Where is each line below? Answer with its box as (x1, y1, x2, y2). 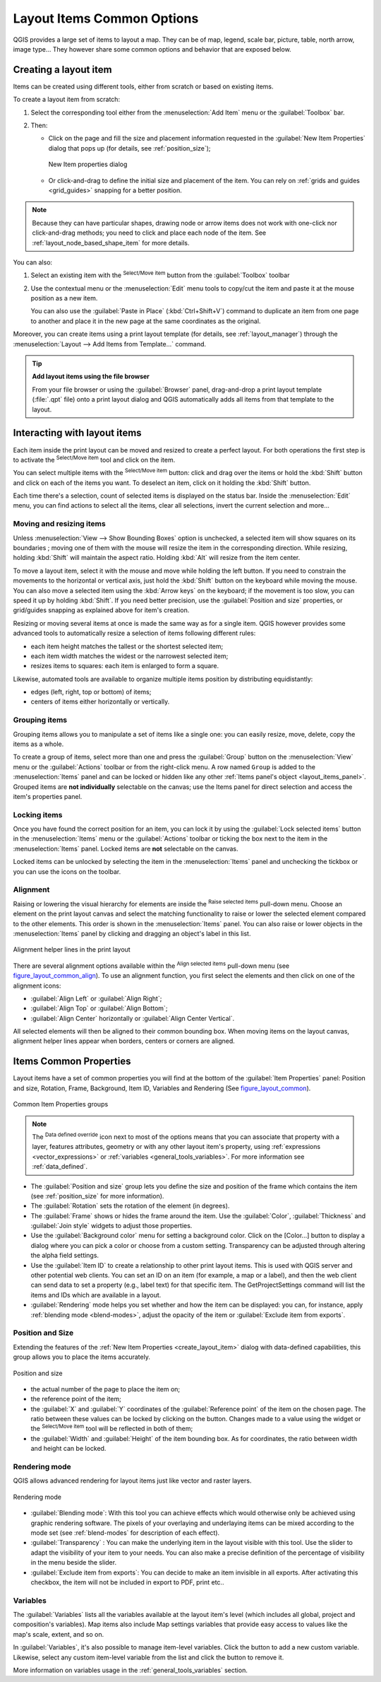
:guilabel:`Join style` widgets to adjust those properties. (30, 1222, 193, 1230)
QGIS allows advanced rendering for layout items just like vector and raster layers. (13, 1476, 252, 1485)
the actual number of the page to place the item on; (30, 1384, 181, 1393)
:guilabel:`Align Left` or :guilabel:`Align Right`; (30, 994, 162, 1003)
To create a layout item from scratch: (13, 95, 120, 104)
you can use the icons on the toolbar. (13, 867, 121, 876)
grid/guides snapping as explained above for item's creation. (13, 606, 190, 614)
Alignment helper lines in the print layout (13, 945, 131, 954)
